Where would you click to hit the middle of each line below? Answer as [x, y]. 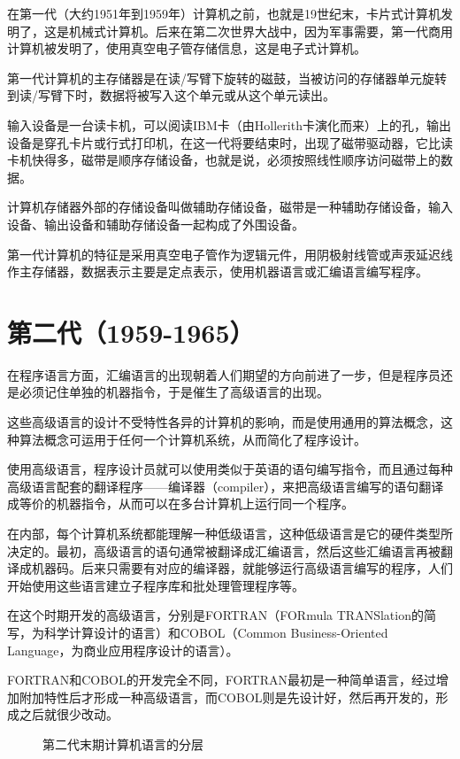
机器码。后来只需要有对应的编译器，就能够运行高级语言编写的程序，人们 [242, 568]
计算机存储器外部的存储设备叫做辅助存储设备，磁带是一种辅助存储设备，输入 [230, 207]
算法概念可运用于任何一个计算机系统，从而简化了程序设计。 [192, 439]
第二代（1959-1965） [131, 332]
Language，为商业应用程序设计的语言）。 [123, 650]
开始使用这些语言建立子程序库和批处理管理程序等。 [156, 585]
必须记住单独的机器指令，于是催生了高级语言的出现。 [174, 392]
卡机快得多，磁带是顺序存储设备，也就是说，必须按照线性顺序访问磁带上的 [224, 160]
